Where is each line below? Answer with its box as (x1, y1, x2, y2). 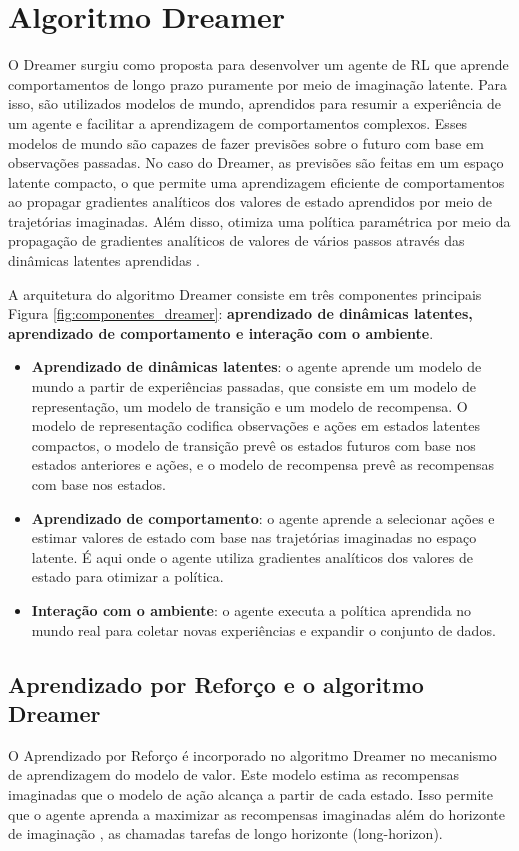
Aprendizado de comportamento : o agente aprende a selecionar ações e (31, 507, 495, 528)
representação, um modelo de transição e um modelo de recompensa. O (31, 395, 468, 416)
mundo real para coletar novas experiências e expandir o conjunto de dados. (31, 619, 496, 640)
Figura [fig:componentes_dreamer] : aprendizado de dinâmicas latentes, (8, 303, 473, 324)
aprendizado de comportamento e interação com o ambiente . (8, 322, 434, 343)
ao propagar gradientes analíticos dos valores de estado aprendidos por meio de (8, 191, 493, 212)
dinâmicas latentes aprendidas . (8, 250, 201, 271)
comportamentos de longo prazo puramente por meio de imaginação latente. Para (8, 73, 507, 94)
